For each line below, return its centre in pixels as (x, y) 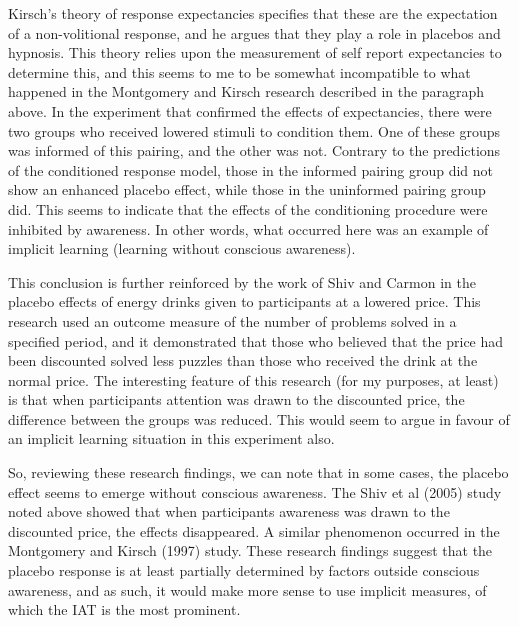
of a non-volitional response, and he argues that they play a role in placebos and (254, 32)
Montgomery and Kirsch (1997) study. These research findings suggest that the (250, 550)
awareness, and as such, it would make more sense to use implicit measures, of (247, 589)
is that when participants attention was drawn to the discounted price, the (236, 399)
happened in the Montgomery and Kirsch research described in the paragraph (246, 91)
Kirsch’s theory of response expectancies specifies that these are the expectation (253, 13)
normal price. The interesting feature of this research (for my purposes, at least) (253, 379)
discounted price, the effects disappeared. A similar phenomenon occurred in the (254, 530)
